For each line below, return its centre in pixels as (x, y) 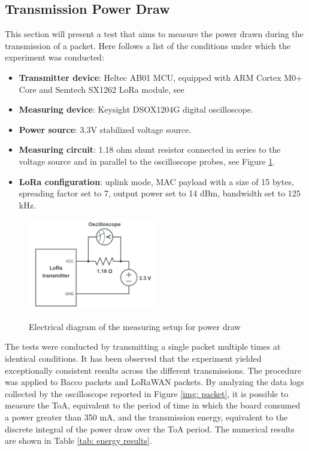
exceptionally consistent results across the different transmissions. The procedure (153, 370)
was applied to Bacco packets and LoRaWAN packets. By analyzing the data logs (154, 382)
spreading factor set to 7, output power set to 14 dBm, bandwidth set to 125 (160, 193)
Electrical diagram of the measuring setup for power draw (135, 326)
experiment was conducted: (54, 57)
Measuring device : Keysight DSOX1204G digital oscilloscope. (136, 109)
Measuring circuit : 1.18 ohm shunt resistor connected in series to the (150, 149)
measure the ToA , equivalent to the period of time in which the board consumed (153, 405)
